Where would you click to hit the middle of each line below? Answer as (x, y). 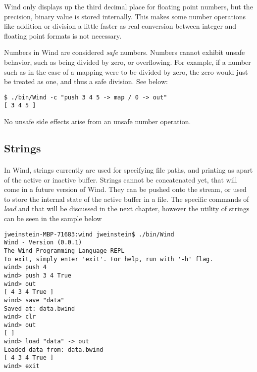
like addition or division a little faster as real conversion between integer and (120, 26)
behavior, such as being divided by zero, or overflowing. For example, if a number (128, 62)
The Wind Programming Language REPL (64, 251)
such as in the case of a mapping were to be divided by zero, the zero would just (126, 71)
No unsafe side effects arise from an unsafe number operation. (98, 121)
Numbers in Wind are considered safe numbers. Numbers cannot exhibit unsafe (125, 52)
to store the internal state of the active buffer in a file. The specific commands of (127, 199)
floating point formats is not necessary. (63, 35)
